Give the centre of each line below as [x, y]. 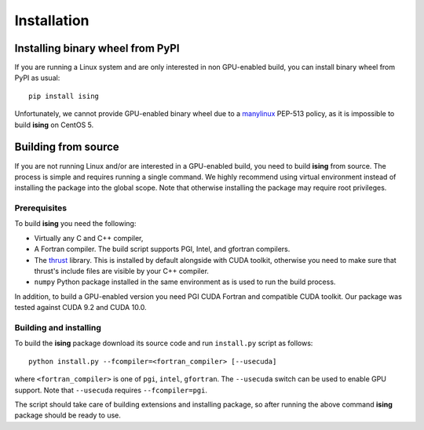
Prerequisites [40, 208]
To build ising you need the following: [75, 224]
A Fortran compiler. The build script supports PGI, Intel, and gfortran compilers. [162, 249]
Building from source [67, 147]
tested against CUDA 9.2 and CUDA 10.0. [80, 308]
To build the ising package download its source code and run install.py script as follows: [164, 343]
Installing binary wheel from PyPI [97, 48]
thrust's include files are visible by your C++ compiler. [122, 271]
